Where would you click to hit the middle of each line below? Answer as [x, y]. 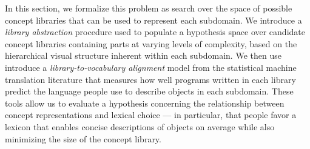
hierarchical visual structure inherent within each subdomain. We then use [143, 55]
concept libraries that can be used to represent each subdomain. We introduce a [153, 20]
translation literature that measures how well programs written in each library [150, 79]
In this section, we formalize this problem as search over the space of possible [149, 8]
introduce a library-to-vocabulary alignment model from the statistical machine [151, 67]
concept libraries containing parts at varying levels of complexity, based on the [151, 43]
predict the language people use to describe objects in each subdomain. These [149, 91]
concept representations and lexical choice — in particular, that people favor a [151, 115]
